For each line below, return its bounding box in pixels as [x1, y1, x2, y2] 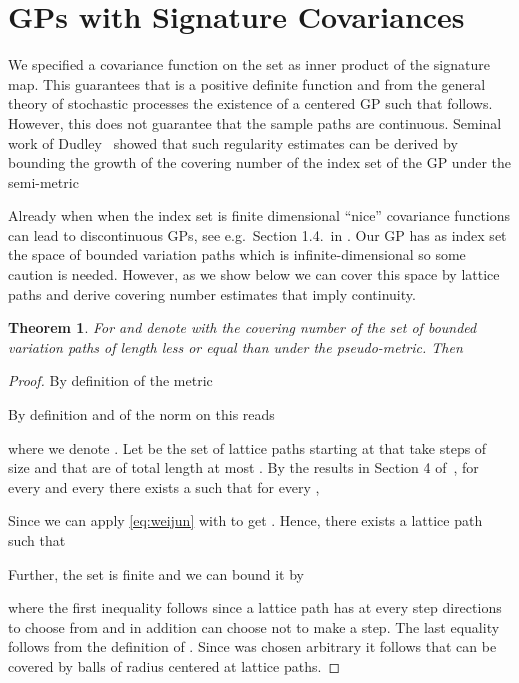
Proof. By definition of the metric [8, 370, 213, 391]
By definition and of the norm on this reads [8, 404, 275, 425]
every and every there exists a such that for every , [8, 476, 320, 497]
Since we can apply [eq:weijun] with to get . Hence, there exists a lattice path [8, 510, 483, 531]
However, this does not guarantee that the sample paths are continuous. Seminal [8, 112, 502, 133]
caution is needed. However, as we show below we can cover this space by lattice [8, 264, 500, 285]
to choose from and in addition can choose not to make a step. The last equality [8, 616, 500, 637]
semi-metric [8, 171, 79, 192]
